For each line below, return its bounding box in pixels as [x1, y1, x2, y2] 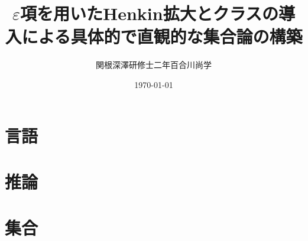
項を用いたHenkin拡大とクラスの [20, 1, 279, 25]
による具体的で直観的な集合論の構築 [21, 24, 303, 48]
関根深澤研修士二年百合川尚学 [96, 58, 212, 71]
